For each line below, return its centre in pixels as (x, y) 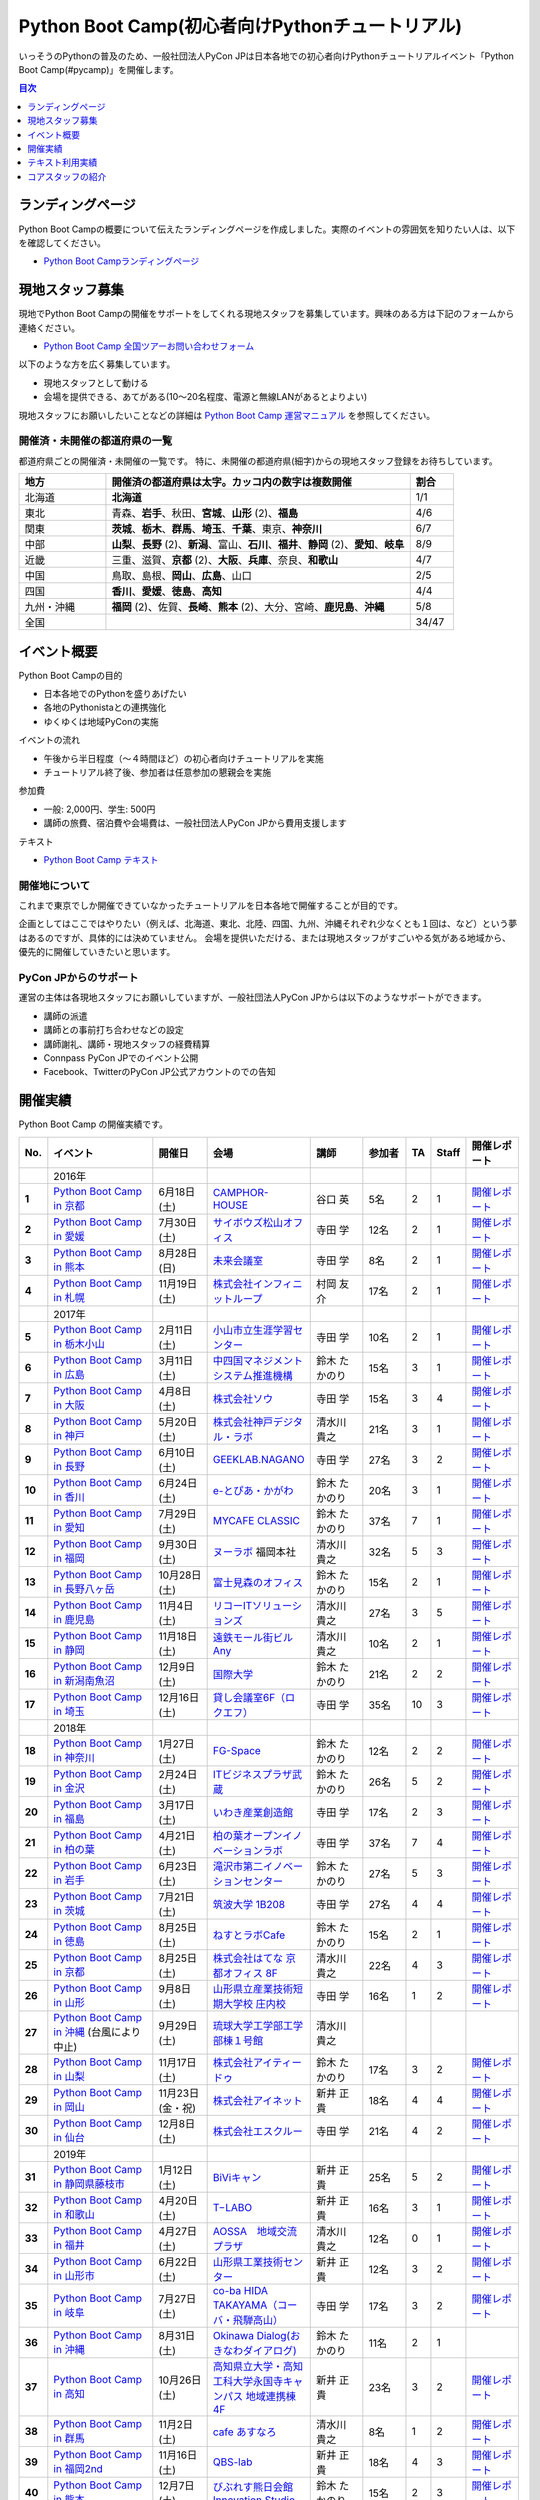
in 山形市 (74, 2275)
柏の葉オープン (247, 1835)
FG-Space (237, 1750)
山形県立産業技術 (253, 1988)
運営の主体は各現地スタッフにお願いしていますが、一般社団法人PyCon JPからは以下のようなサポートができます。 (252, 997)
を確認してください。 (62, 242)
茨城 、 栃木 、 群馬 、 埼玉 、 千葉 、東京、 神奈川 (216, 529)
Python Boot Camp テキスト (101, 859)
